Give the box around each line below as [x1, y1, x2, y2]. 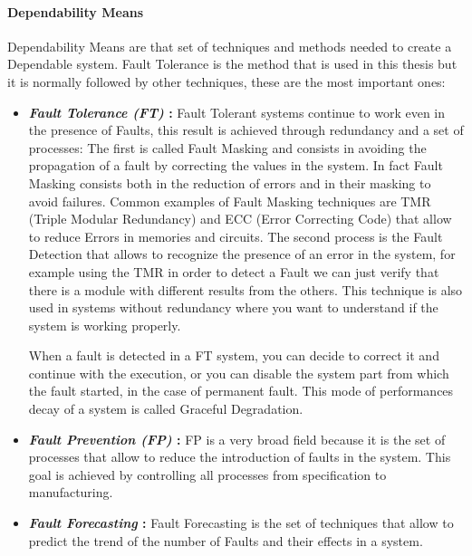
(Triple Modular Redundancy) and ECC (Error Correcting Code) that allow [28, 209, 452, 228]
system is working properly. [28, 315, 181, 334]
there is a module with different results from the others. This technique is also [28, 280, 463, 299]
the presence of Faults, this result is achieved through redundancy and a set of [28, 120, 464, 139]
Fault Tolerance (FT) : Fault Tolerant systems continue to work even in [28, 102, 446, 121]
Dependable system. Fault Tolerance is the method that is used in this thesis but [7, 54, 458, 73]
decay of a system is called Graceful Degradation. [28, 399, 303, 418]
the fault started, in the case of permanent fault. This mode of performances [28, 381, 454, 400]
